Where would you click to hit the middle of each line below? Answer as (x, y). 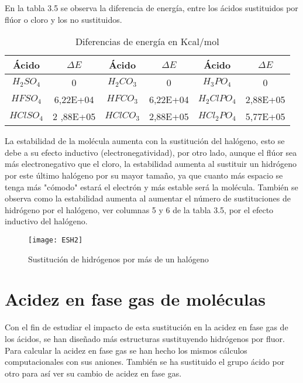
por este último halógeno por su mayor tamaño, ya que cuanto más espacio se (144, 175)
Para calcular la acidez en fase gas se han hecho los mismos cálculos (126, 350)
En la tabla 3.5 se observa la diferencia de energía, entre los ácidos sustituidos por (151, 8)
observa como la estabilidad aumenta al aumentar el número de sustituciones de (148, 198)
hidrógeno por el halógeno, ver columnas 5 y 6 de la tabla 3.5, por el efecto (139, 209)
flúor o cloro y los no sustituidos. (63, 19)
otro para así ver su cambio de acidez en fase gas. (93, 373)
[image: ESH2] (56, 240)
